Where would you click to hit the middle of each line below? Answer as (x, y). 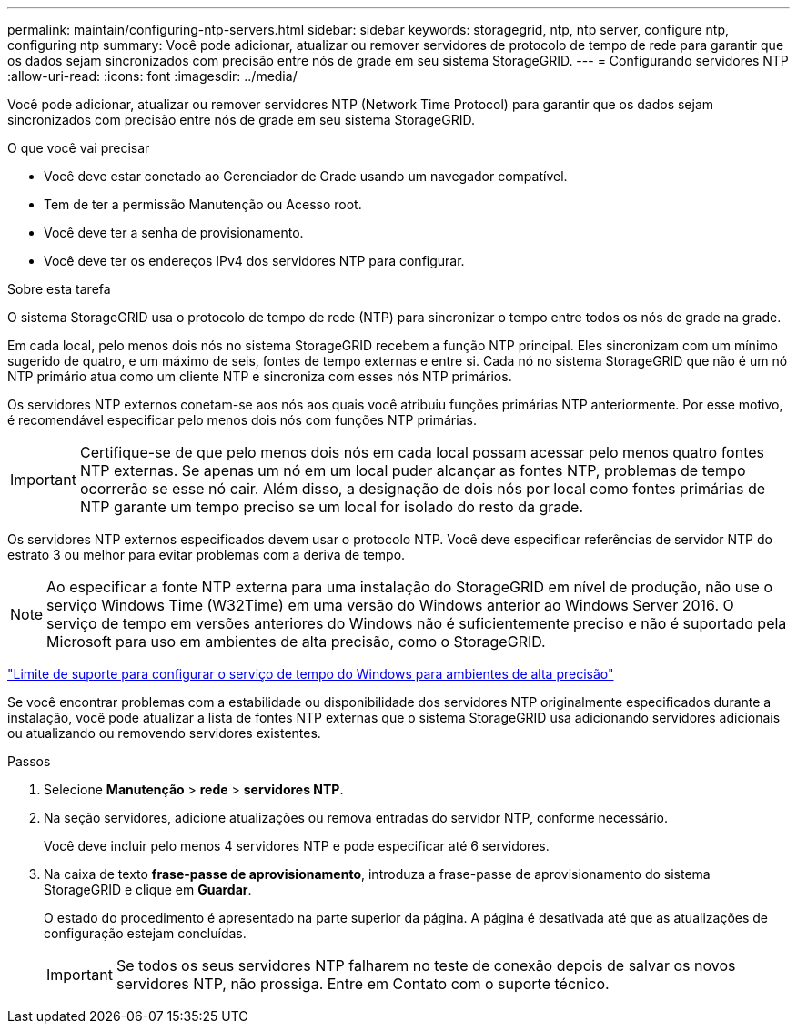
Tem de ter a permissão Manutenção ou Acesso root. (203, 204)
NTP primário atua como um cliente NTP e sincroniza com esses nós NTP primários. (260, 376)
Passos (29, 761)
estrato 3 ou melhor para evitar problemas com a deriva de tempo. (207, 555)
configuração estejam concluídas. (145, 933)
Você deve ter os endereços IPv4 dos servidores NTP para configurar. (254, 261)
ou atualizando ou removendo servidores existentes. (164, 733)
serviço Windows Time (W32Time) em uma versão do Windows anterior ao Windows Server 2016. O (390, 605)
